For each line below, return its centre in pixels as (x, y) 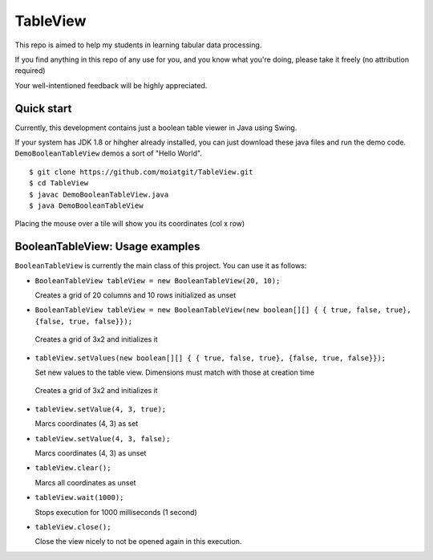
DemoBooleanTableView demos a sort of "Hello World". (108, 153)
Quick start (43, 108)
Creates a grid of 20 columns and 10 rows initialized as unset (136, 295)
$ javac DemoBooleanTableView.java (99, 194)
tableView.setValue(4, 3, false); (103, 438)
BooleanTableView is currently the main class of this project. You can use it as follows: (161, 266)
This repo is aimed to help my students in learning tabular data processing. (138, 45)
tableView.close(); (73, 527)
